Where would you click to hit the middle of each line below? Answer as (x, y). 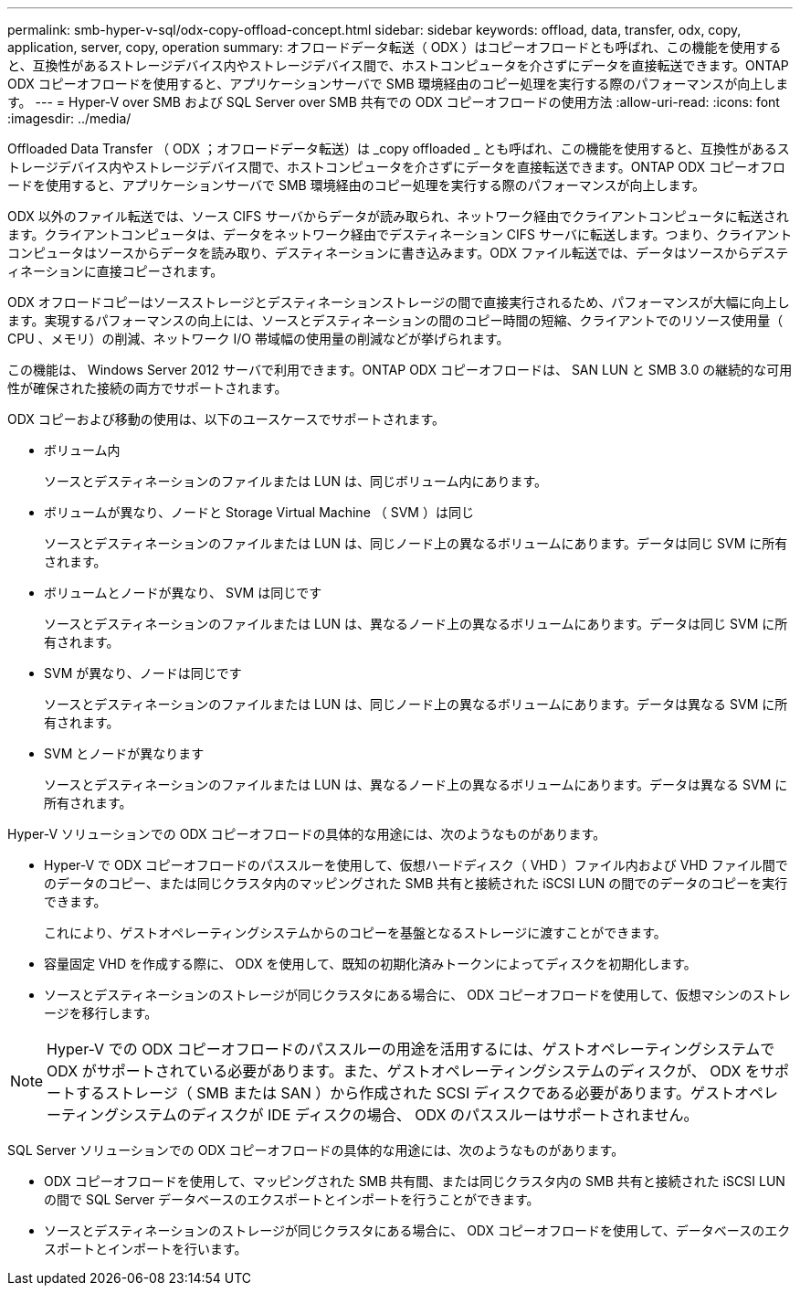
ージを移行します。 (101, 1013)
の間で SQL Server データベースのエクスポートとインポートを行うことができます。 (292, 1199)
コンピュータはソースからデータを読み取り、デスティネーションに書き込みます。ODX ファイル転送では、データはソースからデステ (398, 253)
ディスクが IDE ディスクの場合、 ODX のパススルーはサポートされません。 (445, 1115)
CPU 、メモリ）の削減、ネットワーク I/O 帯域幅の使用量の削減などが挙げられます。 (258, 339)
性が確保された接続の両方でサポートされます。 (147, 388)
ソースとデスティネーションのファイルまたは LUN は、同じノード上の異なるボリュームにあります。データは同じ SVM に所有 (416, 543)
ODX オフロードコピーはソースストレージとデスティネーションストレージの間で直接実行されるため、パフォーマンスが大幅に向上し (399, 302)
